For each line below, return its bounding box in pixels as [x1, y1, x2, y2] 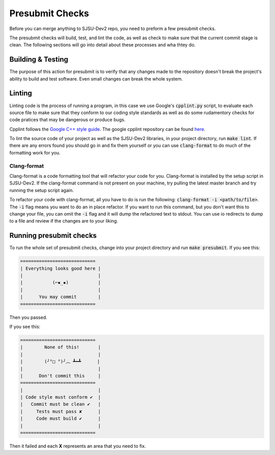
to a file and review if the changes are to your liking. [9, 218, 118, 224]
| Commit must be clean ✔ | [20, 402, 101, 407]
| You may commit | [20, 294, 101, 300]
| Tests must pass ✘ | [20, 408, 101, 414]
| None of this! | [20, 344, 101, 350]
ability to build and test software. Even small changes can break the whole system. [9, 75, 183, 82]
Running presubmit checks [9, 231, 97, 240]
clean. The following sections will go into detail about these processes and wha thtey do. [9, 42, 196, 48]
